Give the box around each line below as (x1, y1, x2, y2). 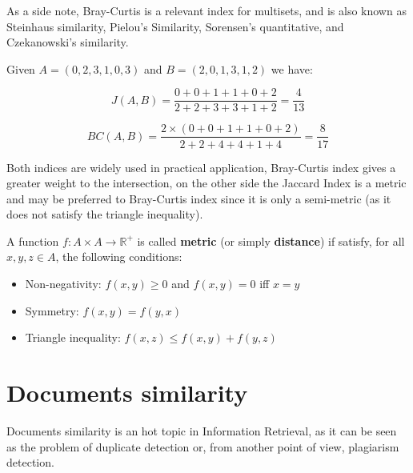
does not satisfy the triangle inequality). (6, 206, 203, 222)
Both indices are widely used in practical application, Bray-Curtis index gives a (6, 158, 396, 175)
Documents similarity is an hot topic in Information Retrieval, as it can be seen (6, 422, 397, 439)
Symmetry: (25, 302, 79, 319)
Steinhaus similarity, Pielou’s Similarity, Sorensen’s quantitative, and (6, 18, 344, 34)
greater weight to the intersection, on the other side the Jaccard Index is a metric (6, 174, 407, 191)
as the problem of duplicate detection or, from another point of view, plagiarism (6, 438, 399, 455)
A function (6, 232, 59, 249)
